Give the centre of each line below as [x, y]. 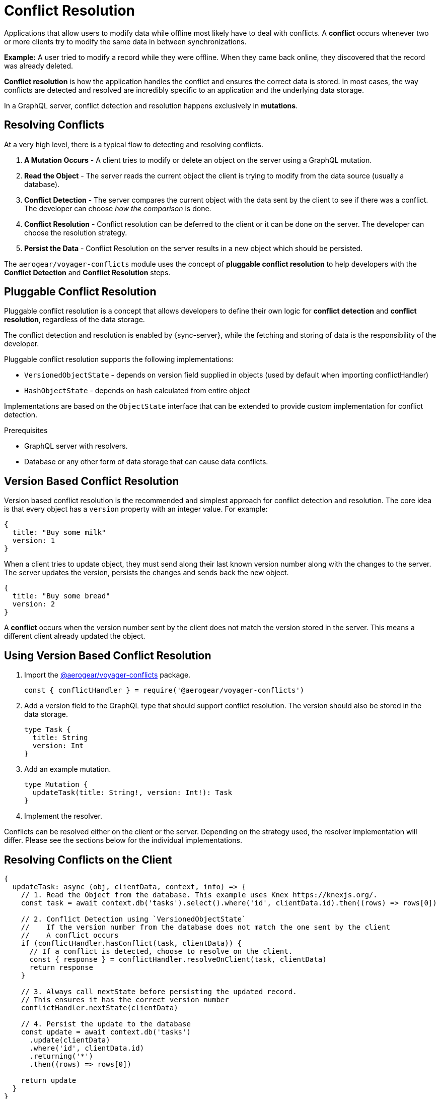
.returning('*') [61, 1056]
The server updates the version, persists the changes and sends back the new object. [146, 573]
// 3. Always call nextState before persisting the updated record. [159, 991]
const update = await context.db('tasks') [106, 1032]
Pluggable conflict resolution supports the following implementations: [119, 359]
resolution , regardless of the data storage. [75, 320]
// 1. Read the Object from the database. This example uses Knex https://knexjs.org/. [199, 895]
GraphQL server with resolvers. [76, 446]
